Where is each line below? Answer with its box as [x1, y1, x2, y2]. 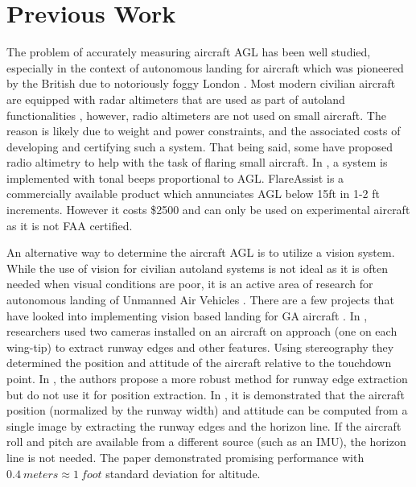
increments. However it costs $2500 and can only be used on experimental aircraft [6, 201, 410, 218]
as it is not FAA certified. [6, 217, 133, 233]
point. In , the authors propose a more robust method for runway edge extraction [6, 370, 408, 386]
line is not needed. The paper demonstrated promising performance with [6, 448, 365, 465]
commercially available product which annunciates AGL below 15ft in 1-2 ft [6, 185, 381, 202]
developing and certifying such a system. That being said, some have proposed [6, 138, 393, 155]
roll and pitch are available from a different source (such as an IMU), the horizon [6, 433, 406, 450]
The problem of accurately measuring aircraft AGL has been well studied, [6, 43, 371, 60]
